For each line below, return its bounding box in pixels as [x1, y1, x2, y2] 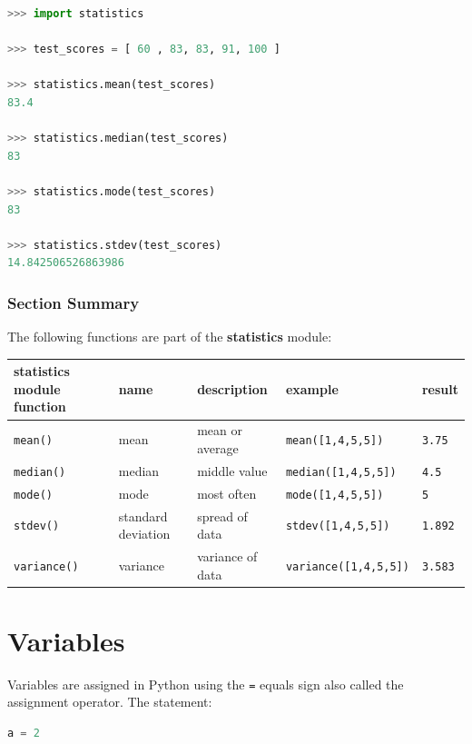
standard [118, 506, 168, 525]
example [285, 379, 339, 398]
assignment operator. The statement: [7, 692, 212, 711]
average [197, 438, 239, 457]
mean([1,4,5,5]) [285, 434, 384, 448]
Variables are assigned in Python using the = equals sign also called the [7, 674, 404, 693]
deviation [118, 524, 171, 543]
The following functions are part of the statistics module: [7, 327, 332, 346]
